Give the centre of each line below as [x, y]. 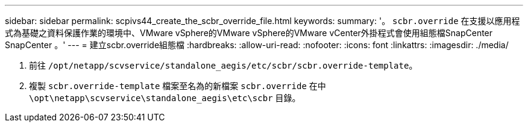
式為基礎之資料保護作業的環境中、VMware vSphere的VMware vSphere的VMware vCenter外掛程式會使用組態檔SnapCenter [249, 33]
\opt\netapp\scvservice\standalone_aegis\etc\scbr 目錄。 [165, 98]
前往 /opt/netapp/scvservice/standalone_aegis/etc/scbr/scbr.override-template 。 [223, 65]
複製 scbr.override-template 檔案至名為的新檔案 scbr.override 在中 [178, 86]
